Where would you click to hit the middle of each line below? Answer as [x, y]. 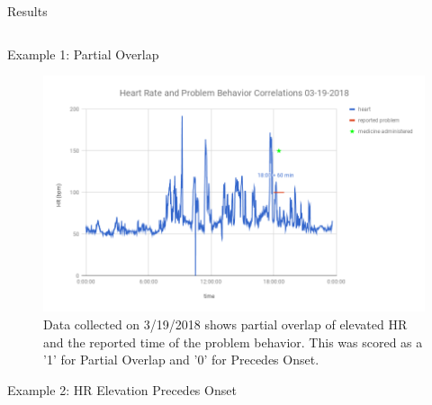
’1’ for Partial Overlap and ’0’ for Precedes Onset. [181, 360]
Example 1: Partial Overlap [83, 54]
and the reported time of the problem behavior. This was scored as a [233, 342]
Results [27, 11]
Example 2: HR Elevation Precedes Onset [122, 389]
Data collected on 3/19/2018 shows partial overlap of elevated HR [225, 324]
